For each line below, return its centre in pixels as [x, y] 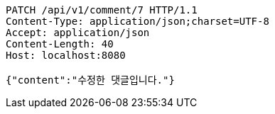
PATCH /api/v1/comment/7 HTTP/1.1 [102, 10]
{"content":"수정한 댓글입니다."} [90, 80]
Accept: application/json [78, 33]
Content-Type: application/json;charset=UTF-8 [137, 21]
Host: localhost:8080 [66, 55]
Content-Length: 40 [60, 44]
